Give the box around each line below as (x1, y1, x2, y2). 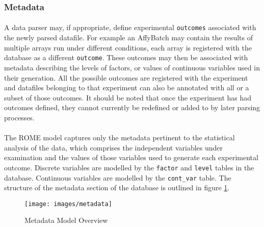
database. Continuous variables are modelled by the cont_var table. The (4, 172, 231, 183)
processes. (4, 112, 35, 122)
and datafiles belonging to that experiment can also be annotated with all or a (4, 82, 249, 93)
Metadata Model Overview (24, 215, 108, 225)
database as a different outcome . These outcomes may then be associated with (4, 52, 248, 63)
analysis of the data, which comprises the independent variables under (4, 142, 223, 153)
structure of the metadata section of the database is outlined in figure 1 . (4, 182, 230, 193)
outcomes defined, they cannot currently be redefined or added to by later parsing (4, 102, 260, 113)
